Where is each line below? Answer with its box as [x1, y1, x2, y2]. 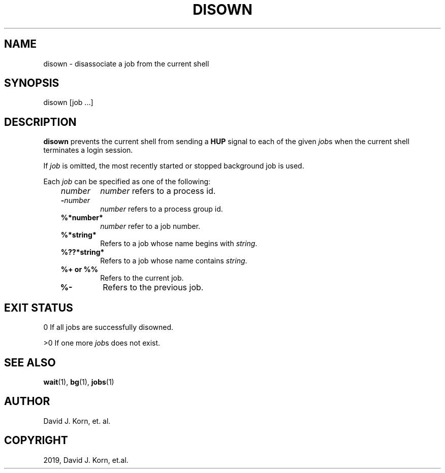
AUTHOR [4, 395, 50, 408]
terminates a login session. [43, 146, 133, 155]
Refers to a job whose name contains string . [100, 256, 247, 265]
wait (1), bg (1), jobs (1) [43, 377, 114, 386]
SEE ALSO [4, 356, 56, 369]
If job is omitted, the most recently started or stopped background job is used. [43, 161, 304, 171]
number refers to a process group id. [100, 205, 223, 214]
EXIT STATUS [4, 301, 73, 314]
